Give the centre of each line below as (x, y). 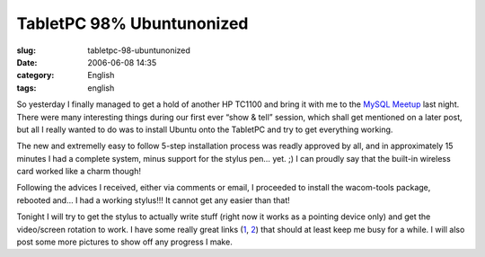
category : (35, 75)
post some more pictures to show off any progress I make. (124, 242)
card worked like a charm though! (79, 172)
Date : (27, 62)
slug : (26, 50)
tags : (26, 88)
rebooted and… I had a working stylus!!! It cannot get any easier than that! (154, 200)
